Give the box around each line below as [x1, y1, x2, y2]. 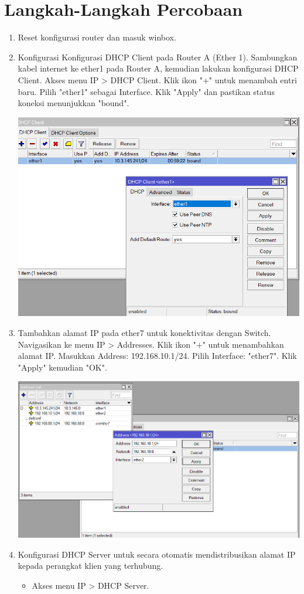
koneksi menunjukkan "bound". [18, 97, 129, 109]
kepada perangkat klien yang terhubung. [18, 559, 163, 572]
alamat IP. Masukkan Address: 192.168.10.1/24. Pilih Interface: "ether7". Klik [18, 349, 297, 362]
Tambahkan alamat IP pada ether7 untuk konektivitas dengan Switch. [18, 327, 271, 338]
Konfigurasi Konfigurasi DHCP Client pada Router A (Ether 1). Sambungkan [18, 50, 298, 63]
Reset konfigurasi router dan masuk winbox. [18, 31, 176, 43]
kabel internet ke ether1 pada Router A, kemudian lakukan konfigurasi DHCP [18, 62, 299, 74]
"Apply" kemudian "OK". [18, 361, 107, 373]
